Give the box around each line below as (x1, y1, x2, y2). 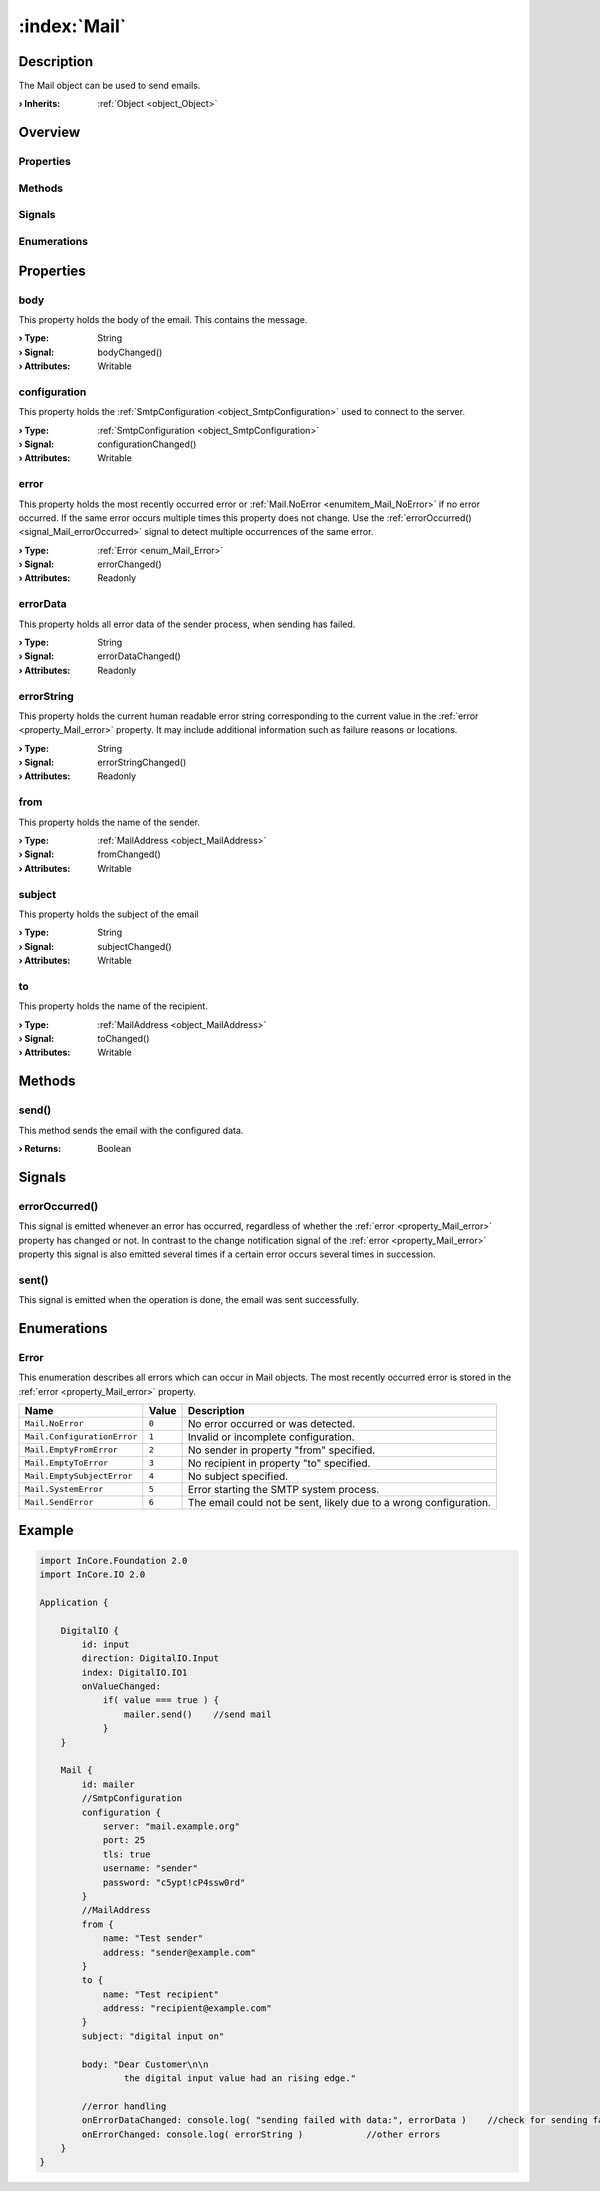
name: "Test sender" (102, 1933, 204, 1944)
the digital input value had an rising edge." (123, 2073, 357, 2084)
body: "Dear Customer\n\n (81, 2058, 209, 2070)
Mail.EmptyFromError (24, 1445, 119, 1455)
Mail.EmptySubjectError (24, 1471, 133, 1482)
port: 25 (102, 1835, 146, 1846)
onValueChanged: (81, 1681, 162, 1692)
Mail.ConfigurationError (24, 1431, 138, 1442)
